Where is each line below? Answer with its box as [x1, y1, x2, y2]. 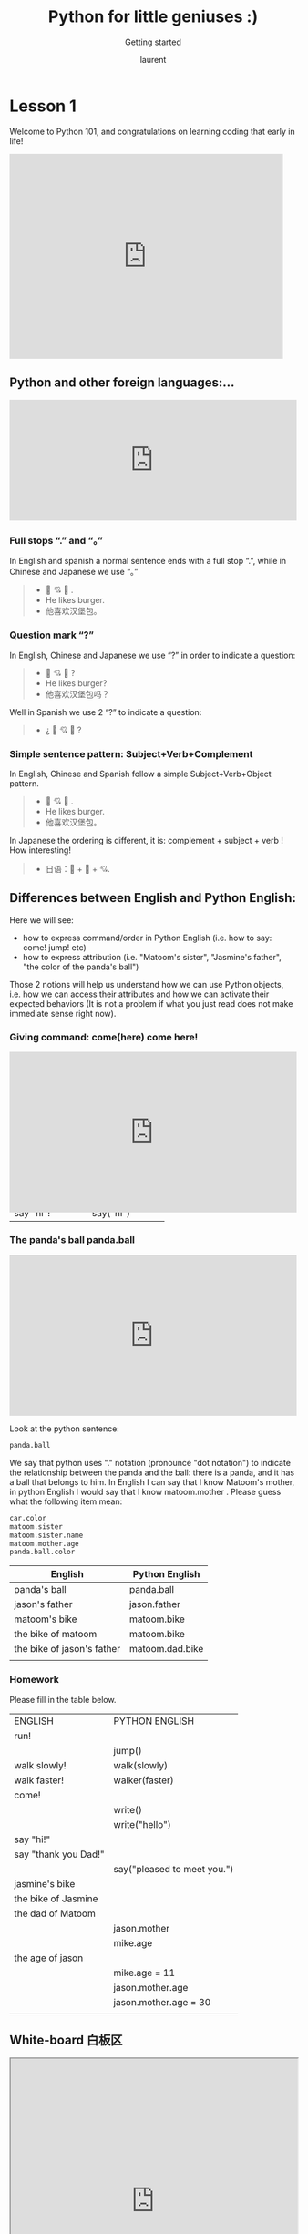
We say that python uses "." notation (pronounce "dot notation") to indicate [9, 1457, 292, 1468]
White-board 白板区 [9, 2033, 123, 2048]
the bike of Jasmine [14, 1892, 98, 1905]
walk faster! [14, 1774, 65, 1787]
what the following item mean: [9, 1496, 123, 1507]
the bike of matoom [14, 1628, 98, 1641]
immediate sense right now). [9, 1008, 117, 1019]
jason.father [128, 1598, 180, 1611]
